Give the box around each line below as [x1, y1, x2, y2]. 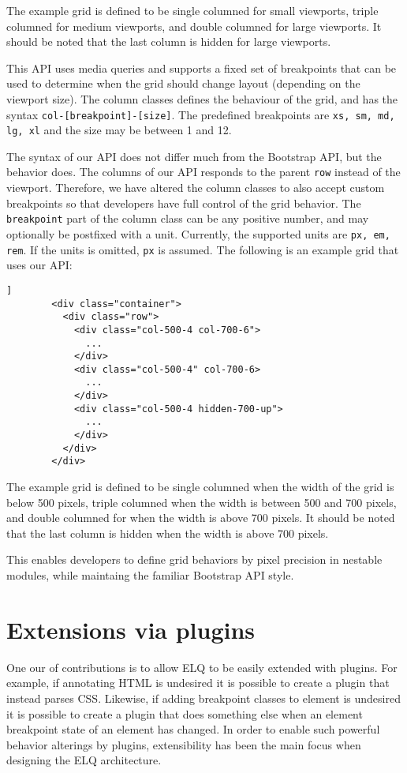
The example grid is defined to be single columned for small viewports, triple [6, 2, 379, 18]
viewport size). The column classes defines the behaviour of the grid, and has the [6, 90, 398, 107]
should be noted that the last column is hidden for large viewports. [6, 33, 331, 50]
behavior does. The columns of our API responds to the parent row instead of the [6, 163, 401, 180]
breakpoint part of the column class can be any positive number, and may [6, 210, 369, 227]
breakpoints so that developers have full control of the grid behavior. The [6, 194, 361, 211]
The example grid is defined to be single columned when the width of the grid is [6, 478, 394, 495]
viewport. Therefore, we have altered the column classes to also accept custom [6, 179, 385, 196]
